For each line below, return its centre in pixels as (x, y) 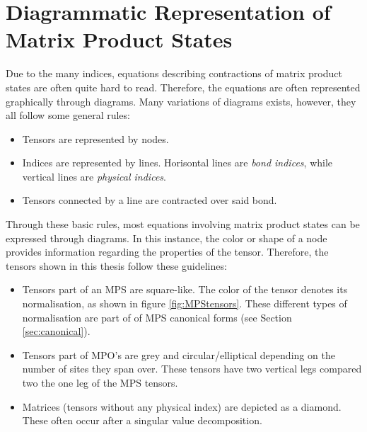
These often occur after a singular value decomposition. (142, 420)
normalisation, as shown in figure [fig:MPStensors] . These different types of (185, 303)
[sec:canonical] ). (56, 331)
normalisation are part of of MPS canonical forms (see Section (157, 317)
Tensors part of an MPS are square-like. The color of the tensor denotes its (185, 289)
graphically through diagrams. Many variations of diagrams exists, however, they (181, 101)
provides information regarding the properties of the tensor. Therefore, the (167, 252)
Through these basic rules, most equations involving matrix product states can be (183, 224)
